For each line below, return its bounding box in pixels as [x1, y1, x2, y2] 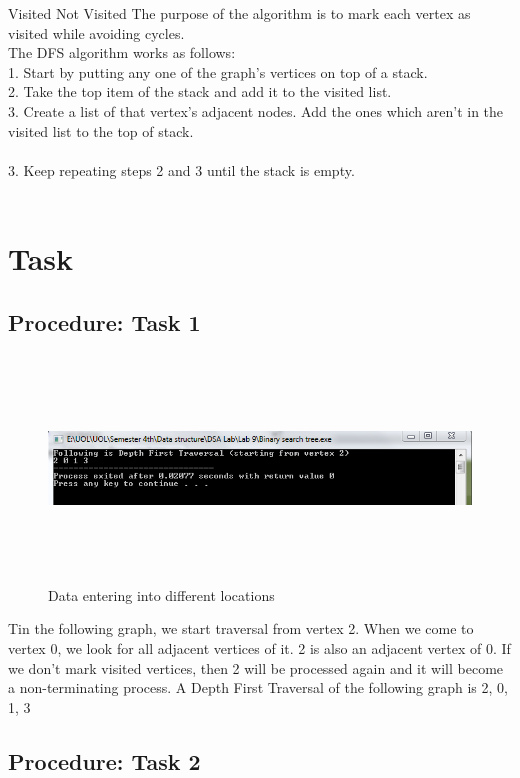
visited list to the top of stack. [8, 120, 194, 141]
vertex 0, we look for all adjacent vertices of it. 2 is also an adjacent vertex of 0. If [8, 638, 511, 659]
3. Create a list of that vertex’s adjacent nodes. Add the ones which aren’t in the [8, 100, 504, 121]
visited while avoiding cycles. [8, 22, 185, 43]
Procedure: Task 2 [8, 745, 201, 776]
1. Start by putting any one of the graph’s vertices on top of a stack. [8, 61, 428, 82]
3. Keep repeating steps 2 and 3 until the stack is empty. [8, 159, 355, 180]
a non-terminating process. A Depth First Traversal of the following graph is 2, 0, [8, 677, 508, 698]
